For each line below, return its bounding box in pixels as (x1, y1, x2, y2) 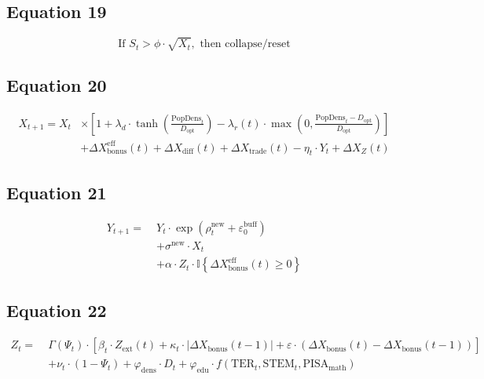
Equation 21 (6, 180, 107, 204)
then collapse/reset (200, 38, 291, 50)
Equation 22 (6, 297, 107, 322)
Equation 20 (6, 73, 107, 97)
